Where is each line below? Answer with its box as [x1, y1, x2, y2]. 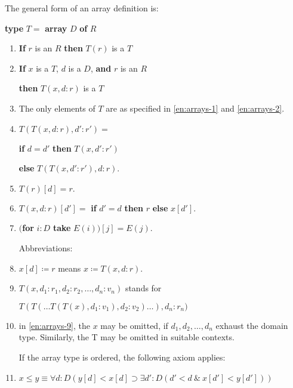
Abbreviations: [18, 241, 73, 254]
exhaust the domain [215, 319, 288, 331]
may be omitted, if [100, 319, 168, 331]
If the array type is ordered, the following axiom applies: [18, 350, 226, 363]
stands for [125, 282, 162, 294]
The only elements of [18, 101, 95, 114]
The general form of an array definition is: [5, 2, 159, 14]
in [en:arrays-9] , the [18, 319, 90, 331]
